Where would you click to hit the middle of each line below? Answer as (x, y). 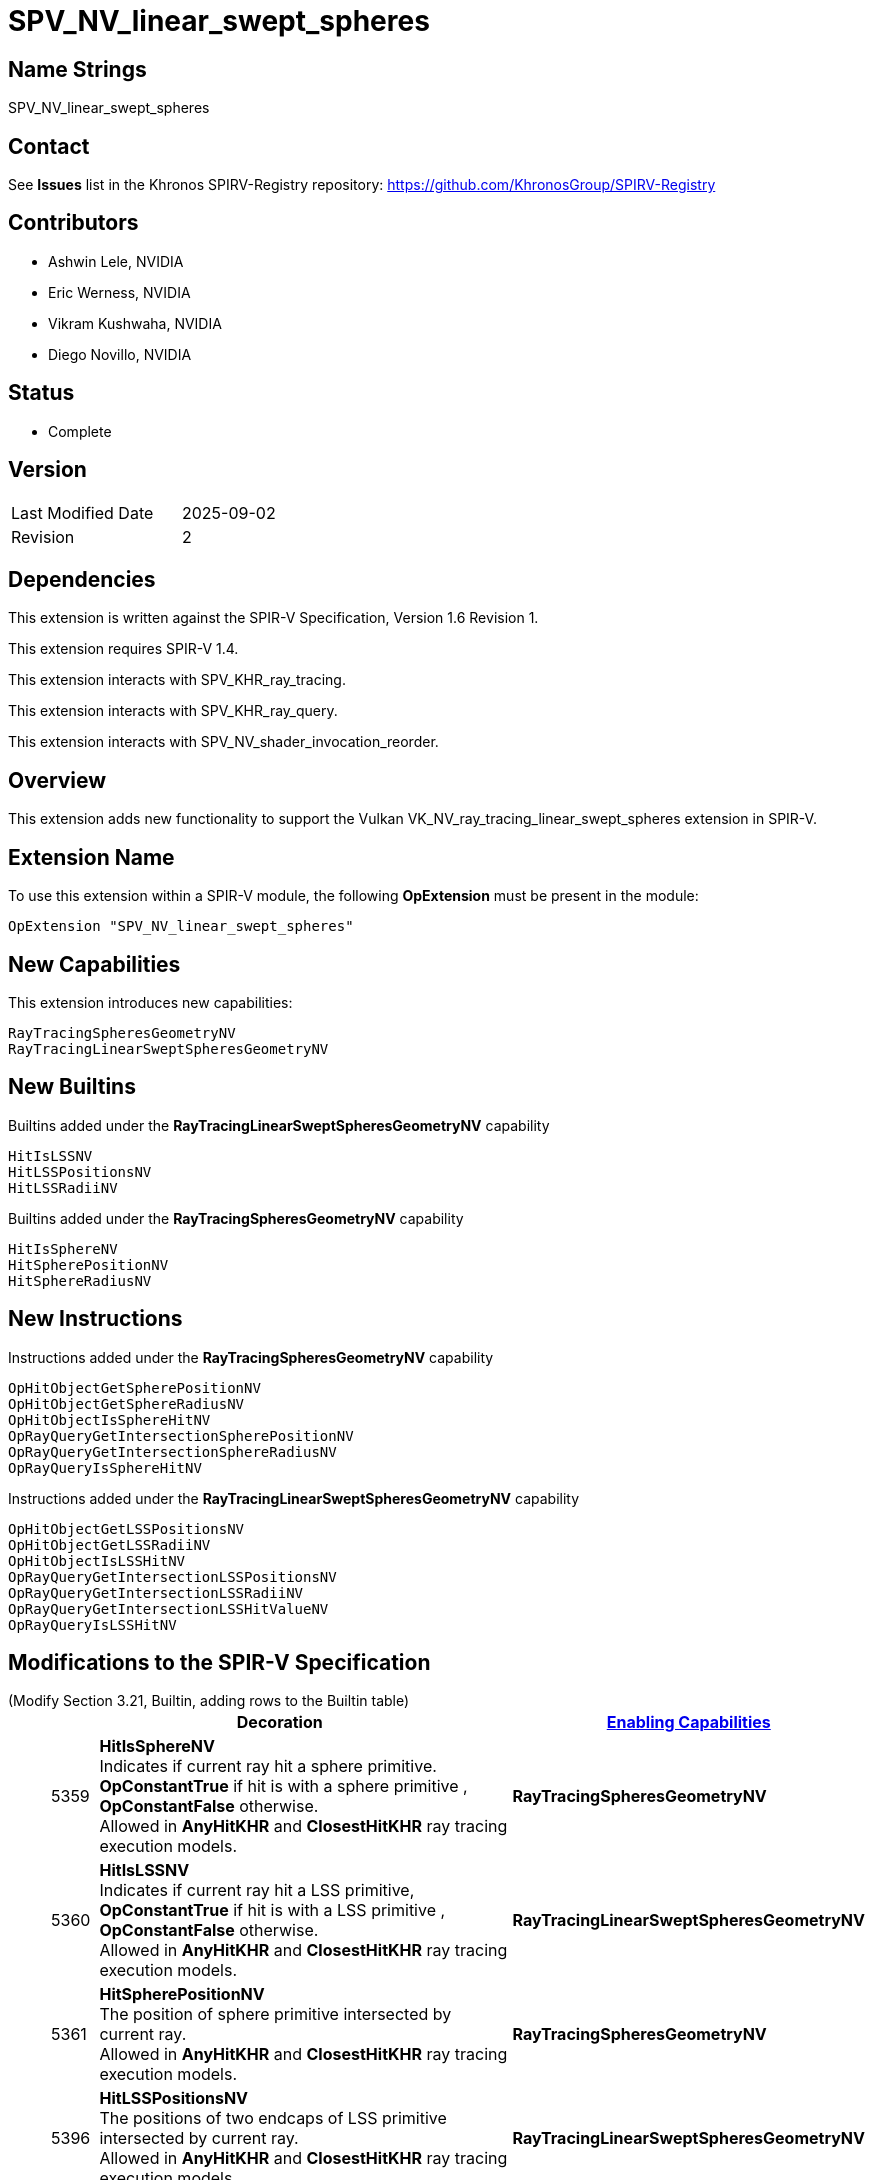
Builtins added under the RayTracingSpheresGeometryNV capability (236, 1218)
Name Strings (77, 69)
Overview (57, 780)
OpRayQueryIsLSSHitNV (92, 1624)
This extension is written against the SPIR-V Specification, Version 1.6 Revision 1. (273, 618)
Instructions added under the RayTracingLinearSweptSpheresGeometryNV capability (294, 1498)
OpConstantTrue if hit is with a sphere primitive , (283, 1786)
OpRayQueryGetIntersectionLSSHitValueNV (168, 1608)
